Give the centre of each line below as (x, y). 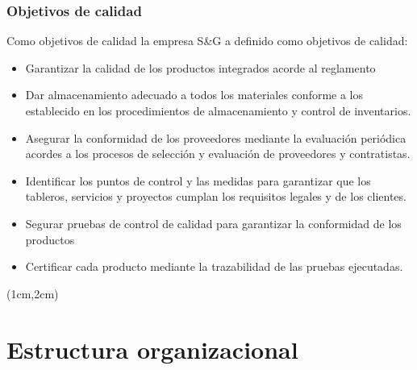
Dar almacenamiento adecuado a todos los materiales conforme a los (194, 95)
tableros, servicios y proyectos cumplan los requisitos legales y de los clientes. (216, 196)
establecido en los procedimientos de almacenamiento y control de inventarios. (218, 110)
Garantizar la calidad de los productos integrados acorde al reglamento (200, 67)
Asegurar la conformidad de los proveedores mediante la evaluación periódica (216, 137)
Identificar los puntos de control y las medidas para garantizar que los (198, 180)
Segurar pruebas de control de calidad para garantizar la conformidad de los (213, 223)
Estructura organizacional (152, 349)
